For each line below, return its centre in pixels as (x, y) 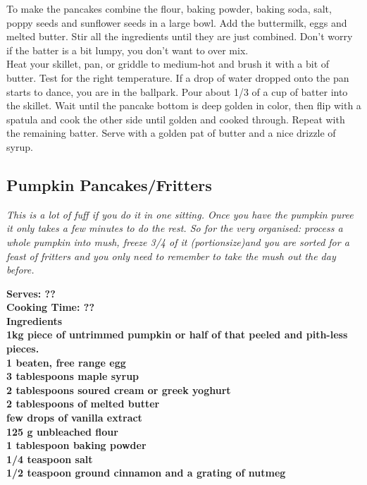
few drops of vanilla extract (74, 418)
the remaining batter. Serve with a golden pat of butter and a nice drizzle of (171, 133)
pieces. (23, 349)
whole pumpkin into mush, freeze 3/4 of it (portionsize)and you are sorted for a (178, 241)
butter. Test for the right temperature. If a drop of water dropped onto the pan (178, 77)
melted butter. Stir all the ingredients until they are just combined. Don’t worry (180, 36)
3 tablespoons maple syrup (73, 376)
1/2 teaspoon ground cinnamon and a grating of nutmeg (146, 473)
